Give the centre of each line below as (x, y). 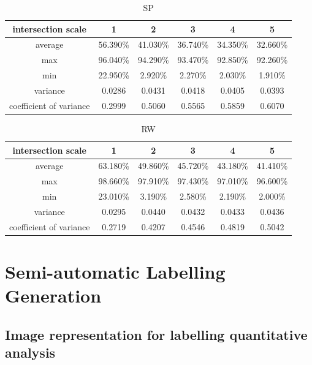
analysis (30, 352)
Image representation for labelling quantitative (156, 334)
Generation (53, 295)
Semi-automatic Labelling (115, 271)
